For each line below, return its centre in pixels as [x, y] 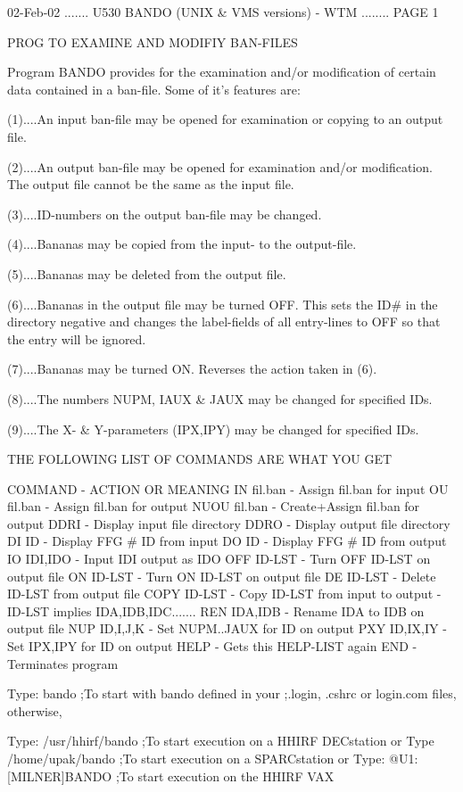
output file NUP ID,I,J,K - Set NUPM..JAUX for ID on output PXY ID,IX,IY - [227, 628]
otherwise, [35, 710]
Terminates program [63, 663]
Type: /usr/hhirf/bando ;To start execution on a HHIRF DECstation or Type [221, 741]
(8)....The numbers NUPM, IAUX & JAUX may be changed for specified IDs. [220, 398]
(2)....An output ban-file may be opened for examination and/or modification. [220, 166]
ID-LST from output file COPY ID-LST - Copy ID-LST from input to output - [224, 594]
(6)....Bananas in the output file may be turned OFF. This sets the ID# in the [223, 304]
